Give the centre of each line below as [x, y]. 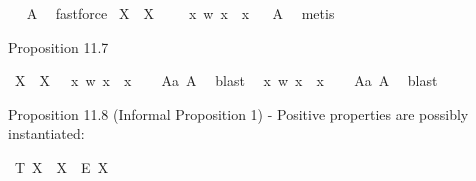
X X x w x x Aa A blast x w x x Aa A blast [226, 80]
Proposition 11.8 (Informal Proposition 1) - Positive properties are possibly [238, 113]
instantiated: [46, 133]
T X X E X [61, 166]
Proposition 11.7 [58, 46]
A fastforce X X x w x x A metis [180, 13]
